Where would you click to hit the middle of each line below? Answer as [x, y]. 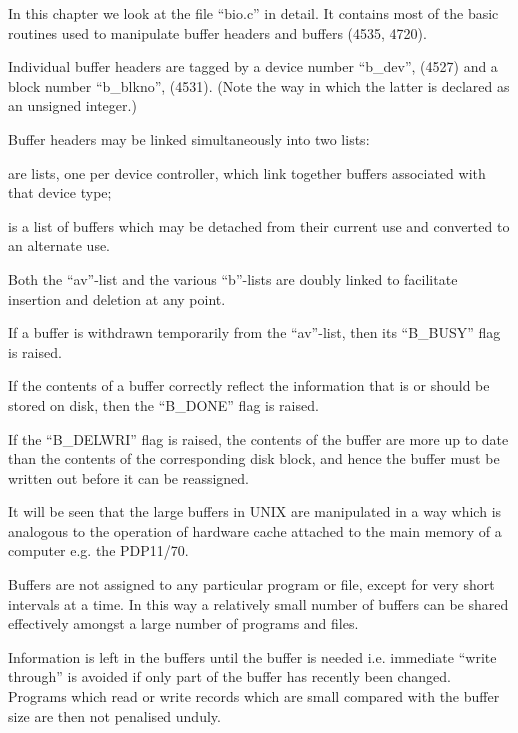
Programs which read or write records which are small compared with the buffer [254, 696]
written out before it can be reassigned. [128, 477]
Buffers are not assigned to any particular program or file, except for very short [251, 584]
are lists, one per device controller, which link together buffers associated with [247, 172]
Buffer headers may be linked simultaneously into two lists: [189, 138]
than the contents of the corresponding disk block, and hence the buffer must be [254, 458]
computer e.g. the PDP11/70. [98, 550]
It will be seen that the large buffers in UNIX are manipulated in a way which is [255, 511]
